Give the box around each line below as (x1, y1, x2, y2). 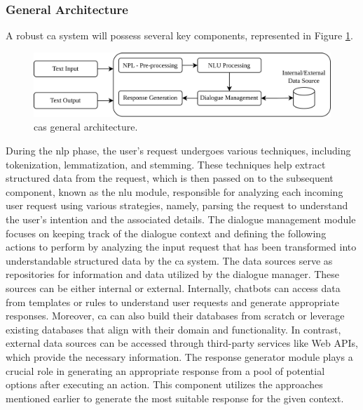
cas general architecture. (34, 119, 138, 134)
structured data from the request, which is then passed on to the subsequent (6, 171, 334, 185)
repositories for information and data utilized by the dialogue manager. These (6, 267, 340, 282)
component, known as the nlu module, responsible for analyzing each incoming (6, 184, 343, 199)
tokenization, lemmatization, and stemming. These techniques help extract (6, 157, 326, 171)
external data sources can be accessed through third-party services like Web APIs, (6, 336, 358, 350)
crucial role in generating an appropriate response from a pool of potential (6, 363, 325, 378)
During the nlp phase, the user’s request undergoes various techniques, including (6, 143, 351, 157)
